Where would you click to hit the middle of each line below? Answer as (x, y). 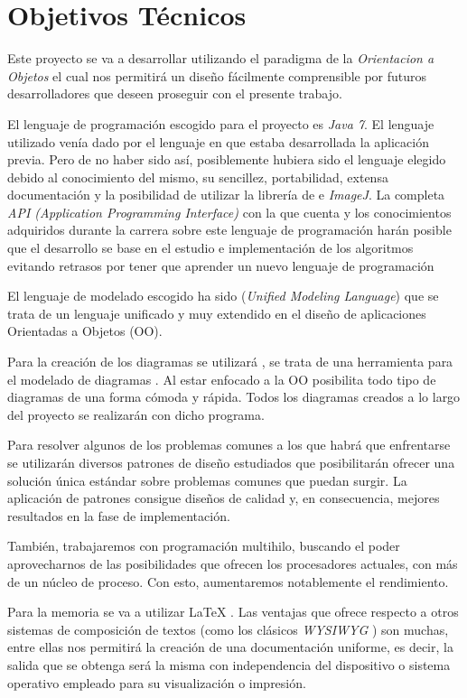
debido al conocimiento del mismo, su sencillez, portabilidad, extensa (198, 177)
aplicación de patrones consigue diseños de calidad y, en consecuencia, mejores (224, 498)
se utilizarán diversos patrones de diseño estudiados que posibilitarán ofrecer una (231, 462)
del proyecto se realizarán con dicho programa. (136, 414)
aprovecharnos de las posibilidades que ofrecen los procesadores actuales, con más (233, 563)
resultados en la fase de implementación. (119, 515)
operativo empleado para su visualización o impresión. (157, 682)
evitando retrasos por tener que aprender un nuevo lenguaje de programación (221, 265)
